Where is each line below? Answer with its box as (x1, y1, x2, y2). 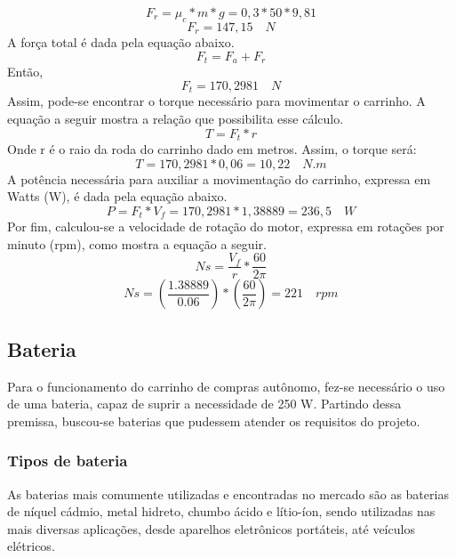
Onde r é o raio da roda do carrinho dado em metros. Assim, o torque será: (7, 139, 417, 158)
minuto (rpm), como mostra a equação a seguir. (7, 234, 267, 253)
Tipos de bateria (7, 449, 128, 472)
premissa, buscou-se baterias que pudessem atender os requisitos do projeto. (7, 411, 420, 430)
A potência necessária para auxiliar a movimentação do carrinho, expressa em (7, 169, 431, 188)
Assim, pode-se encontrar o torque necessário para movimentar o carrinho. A (7, 92, 426, 110)
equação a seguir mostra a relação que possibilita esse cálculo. (7, 109, 344, 127)
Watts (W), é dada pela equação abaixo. (7, 187, 228, 206)
